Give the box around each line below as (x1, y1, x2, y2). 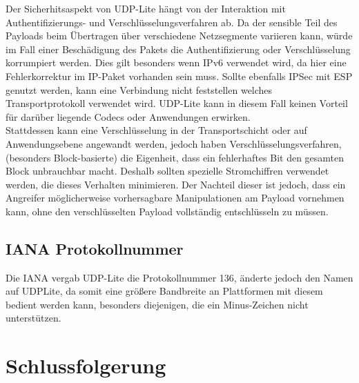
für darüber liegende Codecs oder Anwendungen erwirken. (6, 109, 251, 124)
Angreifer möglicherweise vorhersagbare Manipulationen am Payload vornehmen (6, 190, 345, 205)
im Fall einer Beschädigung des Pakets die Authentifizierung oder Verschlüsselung (6, 41, 351, 56)
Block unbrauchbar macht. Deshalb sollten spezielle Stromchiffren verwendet (6, 164, 329, 178)
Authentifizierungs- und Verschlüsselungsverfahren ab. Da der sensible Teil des (6, 14, 338, 29)
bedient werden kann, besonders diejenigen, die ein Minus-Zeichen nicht (6, 297, 309, 311)
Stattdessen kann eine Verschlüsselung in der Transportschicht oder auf (6, 123, 307, 137)
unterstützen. (6, 311, 61, 325)
